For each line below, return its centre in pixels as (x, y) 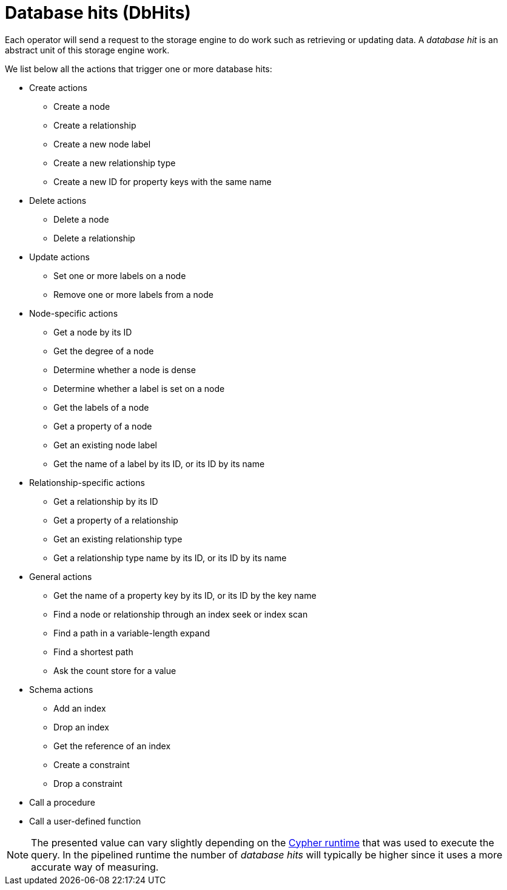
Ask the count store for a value (115, 670)
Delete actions (58, 200)
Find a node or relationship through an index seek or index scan (181, 614)
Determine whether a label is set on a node (139, 388)
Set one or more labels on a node (120, 275)
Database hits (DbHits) (98, 13)
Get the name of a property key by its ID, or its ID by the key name (185, 595)
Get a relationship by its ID (106, 501)
